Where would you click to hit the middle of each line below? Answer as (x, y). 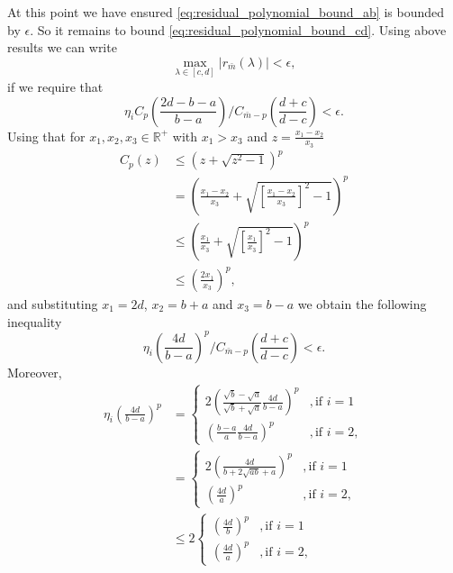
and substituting (53, 303)
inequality (35, 321)
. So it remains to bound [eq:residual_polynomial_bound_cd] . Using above (238, 29)
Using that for (46, 136)
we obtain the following (362, 303)
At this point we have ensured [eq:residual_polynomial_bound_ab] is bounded (226, 12)
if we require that (55, 86)
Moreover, (35, 372)
